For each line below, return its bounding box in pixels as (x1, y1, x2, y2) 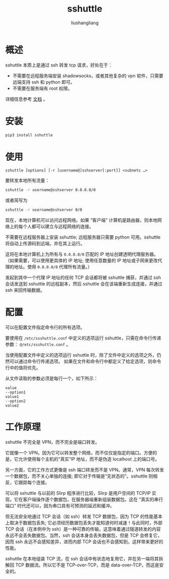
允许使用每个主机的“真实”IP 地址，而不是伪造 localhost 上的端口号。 (18, 456, 160, 462)
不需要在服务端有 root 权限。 (12, 85, 73, 91)
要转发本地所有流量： (5, 178, 49, 184)
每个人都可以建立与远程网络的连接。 (18, 223, 94, 229)
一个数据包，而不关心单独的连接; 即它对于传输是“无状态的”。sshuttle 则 (5, 473, 153, 479)
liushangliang (71, 20, 99, 26)
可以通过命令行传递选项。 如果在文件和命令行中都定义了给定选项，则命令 (9, 359, 161, 365)
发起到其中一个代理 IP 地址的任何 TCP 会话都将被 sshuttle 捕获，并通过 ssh (5, 274, 161, 280)
